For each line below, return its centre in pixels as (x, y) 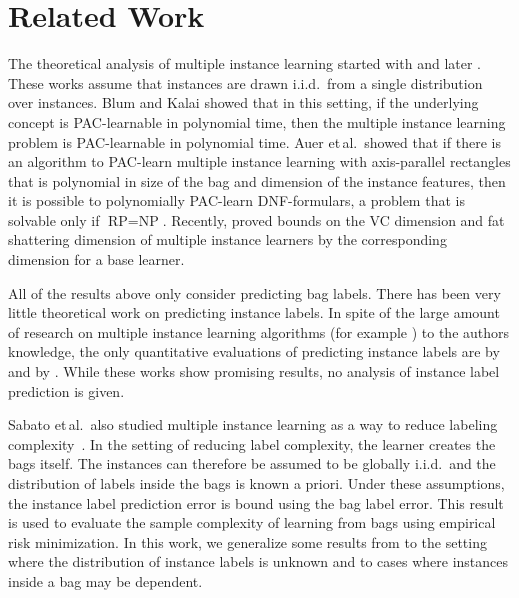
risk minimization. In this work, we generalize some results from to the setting (247, 541)
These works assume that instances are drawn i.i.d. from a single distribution (245, 82)
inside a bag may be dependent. (105, 580)
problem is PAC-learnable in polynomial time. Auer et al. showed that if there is (254, 141)
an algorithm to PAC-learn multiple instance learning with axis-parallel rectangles (259, 161)
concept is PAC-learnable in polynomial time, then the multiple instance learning (257, 121)
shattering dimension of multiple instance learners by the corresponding (227, 239)
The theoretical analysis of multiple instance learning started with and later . (244, 63)
